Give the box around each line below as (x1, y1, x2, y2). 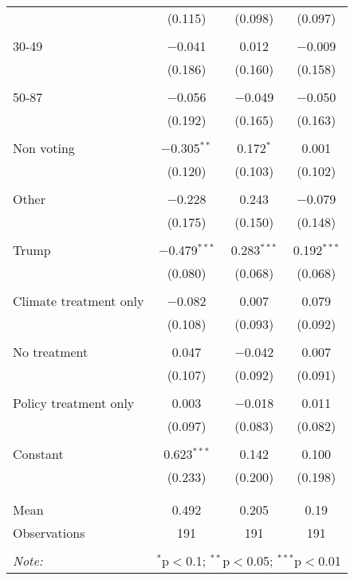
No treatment (13, 343, 88, 361)
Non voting (13, 139, 75, 157)
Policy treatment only (13, 394, 135, 412)
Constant (13, 445, 64, 463)
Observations (13, 523, 85, 542)
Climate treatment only (13, 292, 144, 310)
